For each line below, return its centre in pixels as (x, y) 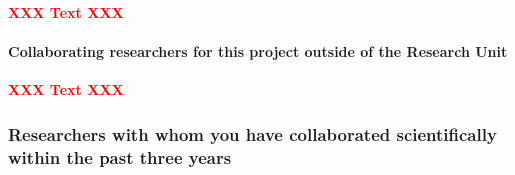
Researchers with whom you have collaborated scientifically (252, 133)
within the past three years (120, 156)
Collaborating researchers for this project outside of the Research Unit (258, 51)
